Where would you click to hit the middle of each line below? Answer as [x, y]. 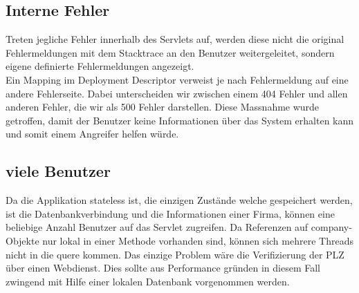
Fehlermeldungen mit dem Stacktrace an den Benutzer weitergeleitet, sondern [170, 52]
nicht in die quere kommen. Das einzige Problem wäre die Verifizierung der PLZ [175, 254]
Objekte [22, 240]
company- [331, 227]
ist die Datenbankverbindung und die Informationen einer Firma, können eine [170, 213]
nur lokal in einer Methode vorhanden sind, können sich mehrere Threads [198, 240]
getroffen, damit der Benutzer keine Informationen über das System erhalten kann [180, 120]
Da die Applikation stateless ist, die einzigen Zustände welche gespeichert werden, [179, 200]
